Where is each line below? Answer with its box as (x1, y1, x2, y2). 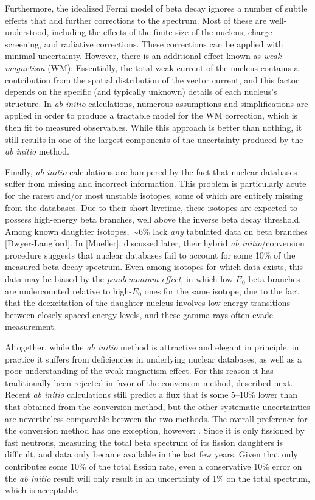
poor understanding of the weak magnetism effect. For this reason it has (5, 364, 274, 377)
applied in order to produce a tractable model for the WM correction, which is (5, 109, 298, 122)
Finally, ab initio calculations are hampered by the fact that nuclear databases (5, 165, 297, 178)
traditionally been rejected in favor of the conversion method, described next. (5, 376, 293, 389)
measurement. (5, 320, 57, 333)
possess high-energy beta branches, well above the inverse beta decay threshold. (5, 213, 302, 226)
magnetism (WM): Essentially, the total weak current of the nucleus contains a (5, 61, 299, 74)
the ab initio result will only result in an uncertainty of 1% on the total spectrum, (5, 471, 310, 484)
